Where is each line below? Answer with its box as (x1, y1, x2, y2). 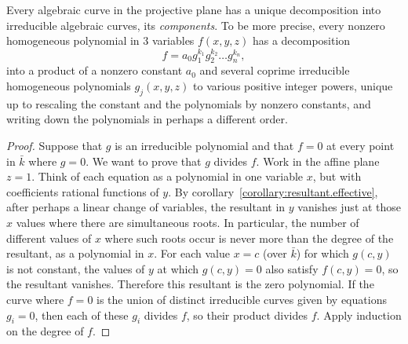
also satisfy (265, 260, 319, 276)
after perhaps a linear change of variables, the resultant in (6, 199, 286, 215)
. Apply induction (316, 306, 402, 323)
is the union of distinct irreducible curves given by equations (97, 291, 387, 307)
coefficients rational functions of (6, 183, 159, 199)
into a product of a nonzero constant (6, 62, 183, 79)
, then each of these (35, 306, 129, 323)
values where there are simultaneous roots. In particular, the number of (16, 214, 359, 230)
